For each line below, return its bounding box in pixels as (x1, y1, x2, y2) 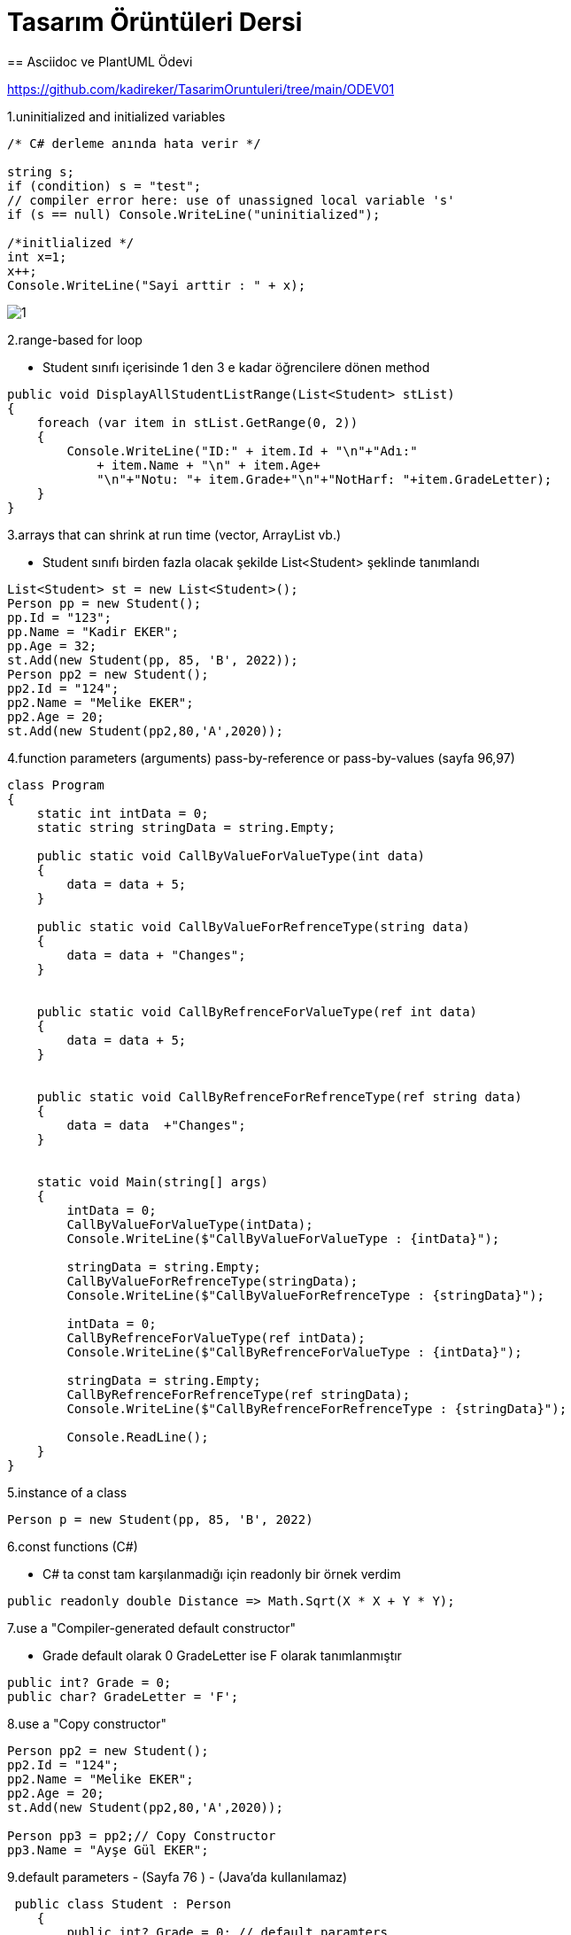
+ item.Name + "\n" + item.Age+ (96, 457, 321, 472)
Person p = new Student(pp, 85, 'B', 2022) (7, 1511, 313, 1527)
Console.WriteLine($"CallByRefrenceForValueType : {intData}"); (66, 1344, 522, 1359)
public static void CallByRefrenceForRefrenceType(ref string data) (36, 1089, 522, 1104)
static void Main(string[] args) (36, 1174, 269, 1189)
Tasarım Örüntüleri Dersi (7, 7, 303, 37)
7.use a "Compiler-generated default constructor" (7, 1620, 297, 1636)
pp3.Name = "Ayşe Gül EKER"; (7, 1842, 209, 1857)
